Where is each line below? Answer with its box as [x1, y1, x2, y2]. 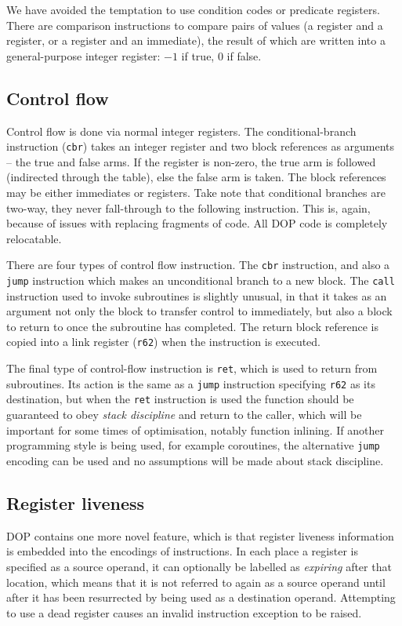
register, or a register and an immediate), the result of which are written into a [6, 32, 386, 49]
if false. [226, 47, 262, 64]
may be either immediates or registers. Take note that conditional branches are [6, 184, 386, 201]
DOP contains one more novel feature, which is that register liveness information [6, 527, 394, 544]
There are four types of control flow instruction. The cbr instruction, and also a [6, 257, 390, 273]
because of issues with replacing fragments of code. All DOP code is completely [6, 215, 388, 231]
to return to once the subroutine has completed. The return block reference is [6, 318, 378, 334]
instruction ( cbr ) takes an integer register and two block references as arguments [6, 138, 395, 155]
